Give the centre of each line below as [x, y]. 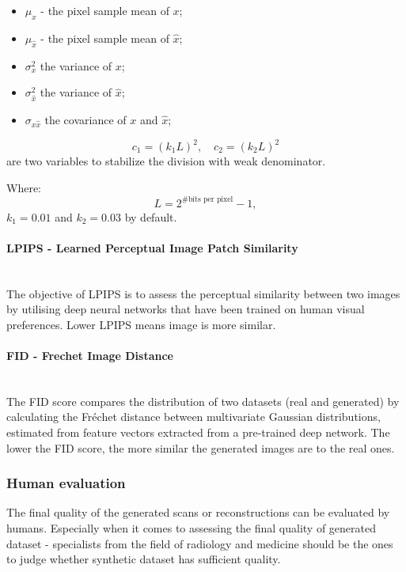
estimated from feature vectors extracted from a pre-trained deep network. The [198, 432]
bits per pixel [211, 200]
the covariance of [85, 119]
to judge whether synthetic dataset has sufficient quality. [144, 559]
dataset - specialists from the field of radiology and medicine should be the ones [200, 543]
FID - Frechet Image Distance [90, 356]
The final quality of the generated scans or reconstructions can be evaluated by [198, 512]
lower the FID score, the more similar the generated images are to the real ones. [201, 447]
